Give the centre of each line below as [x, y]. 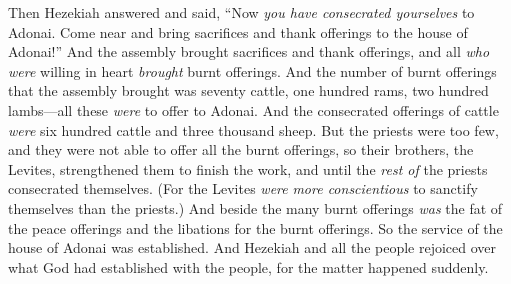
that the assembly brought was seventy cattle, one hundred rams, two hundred [248, 90]
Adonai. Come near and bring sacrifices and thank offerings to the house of [238, 31]
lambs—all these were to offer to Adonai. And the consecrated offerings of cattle [253, 109]
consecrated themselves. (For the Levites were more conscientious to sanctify [243, 188]
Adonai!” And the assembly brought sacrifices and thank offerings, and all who [249, 51]
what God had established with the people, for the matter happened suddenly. [248, 266]
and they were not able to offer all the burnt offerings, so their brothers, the [241, 149]
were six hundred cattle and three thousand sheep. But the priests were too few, [253, 129]
